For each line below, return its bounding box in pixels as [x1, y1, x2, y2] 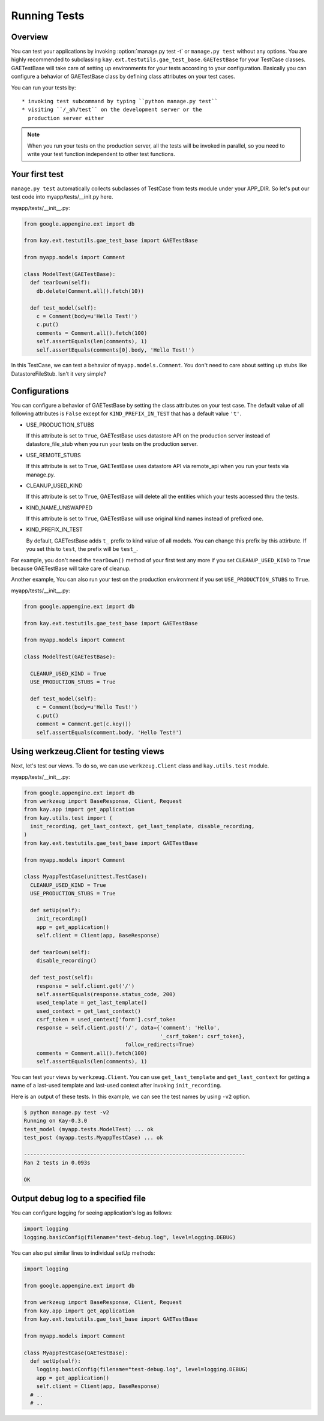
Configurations [11, 386, 69, 396]
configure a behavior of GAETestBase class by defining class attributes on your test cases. [11, 73, 235, 80]
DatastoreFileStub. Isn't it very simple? [11, 370, 106, 377]
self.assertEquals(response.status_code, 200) [36, 991, 176, 997]
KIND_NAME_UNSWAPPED [26, 504, 93, 511]
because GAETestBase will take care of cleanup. [11, 565, 131, 572]
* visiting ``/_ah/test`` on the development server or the [22, 106, 202, 113]
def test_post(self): [30, 974, 94, 981]
